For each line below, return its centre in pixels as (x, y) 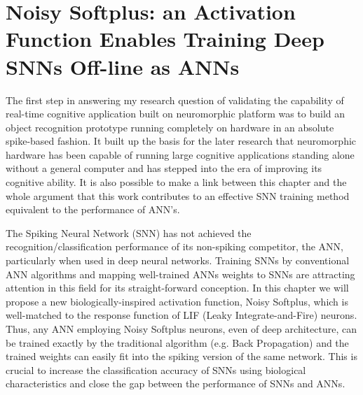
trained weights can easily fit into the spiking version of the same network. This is (181, 356)
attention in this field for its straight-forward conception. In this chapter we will (177, 288)
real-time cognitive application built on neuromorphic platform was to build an (176, 114)
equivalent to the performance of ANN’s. (93, 209)
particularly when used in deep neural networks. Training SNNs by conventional (178, 260)
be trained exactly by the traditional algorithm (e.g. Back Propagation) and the (177, 342)
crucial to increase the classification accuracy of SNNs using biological (156, 369)
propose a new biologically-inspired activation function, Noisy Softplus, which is (177, 301)
